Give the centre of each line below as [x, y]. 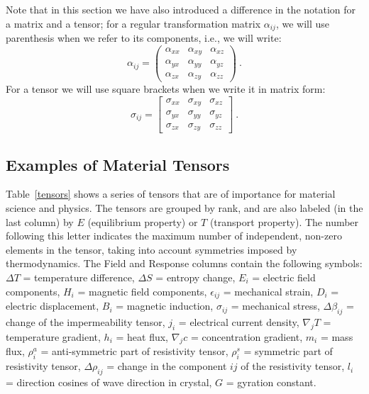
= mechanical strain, [268, 291]
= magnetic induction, [165, 306]
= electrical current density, [239, 321]
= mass [337, 336]
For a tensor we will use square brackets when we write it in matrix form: [166, 89]
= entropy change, [195, 277]
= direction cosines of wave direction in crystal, [109, 382]
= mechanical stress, [275, 306]
